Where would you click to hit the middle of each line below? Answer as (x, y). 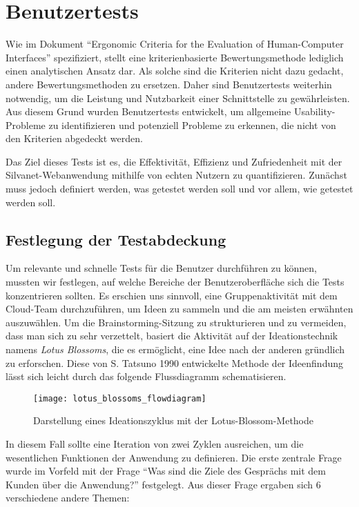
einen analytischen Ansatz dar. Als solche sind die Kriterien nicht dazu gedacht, (175, 71)
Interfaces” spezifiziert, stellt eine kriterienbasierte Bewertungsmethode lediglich (175, 57)
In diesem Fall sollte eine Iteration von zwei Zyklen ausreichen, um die (155, 444)
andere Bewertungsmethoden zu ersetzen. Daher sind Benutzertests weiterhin (169, 84)
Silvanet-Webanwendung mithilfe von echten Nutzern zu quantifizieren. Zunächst (176, 175)
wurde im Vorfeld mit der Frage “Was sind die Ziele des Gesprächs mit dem (166, 471)
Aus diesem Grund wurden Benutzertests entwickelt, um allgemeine (148, 111)
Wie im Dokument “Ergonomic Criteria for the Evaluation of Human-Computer (175, 44)
